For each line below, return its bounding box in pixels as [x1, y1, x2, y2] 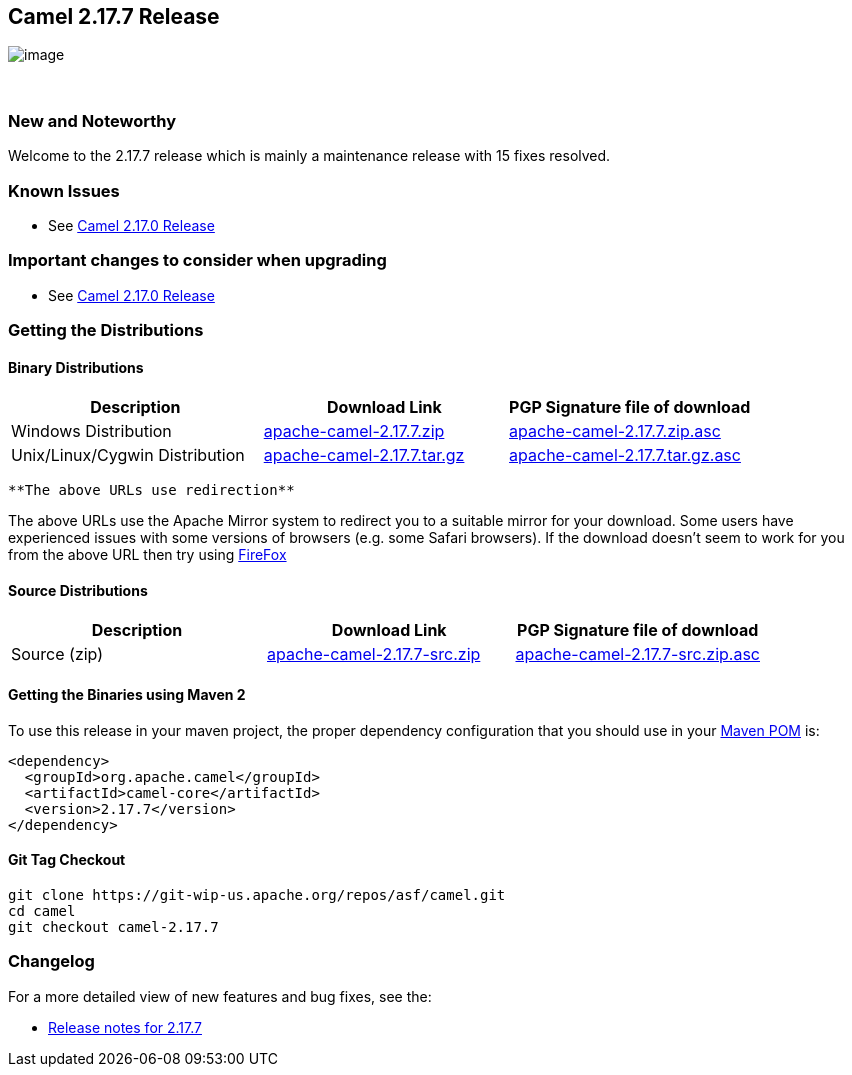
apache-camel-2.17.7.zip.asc [509, 421, 721, 442]
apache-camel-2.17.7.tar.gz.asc [509, 445, 741, 466]
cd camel [8, 902, 76, 919]
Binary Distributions [8, 358, 144, 376]
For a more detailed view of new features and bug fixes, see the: [8, 987, 432, 1005]
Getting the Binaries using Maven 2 [8, 686, 246, 704]
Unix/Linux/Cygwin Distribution [11, 445, 245, 466]
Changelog [8, 951, 95, 972]
